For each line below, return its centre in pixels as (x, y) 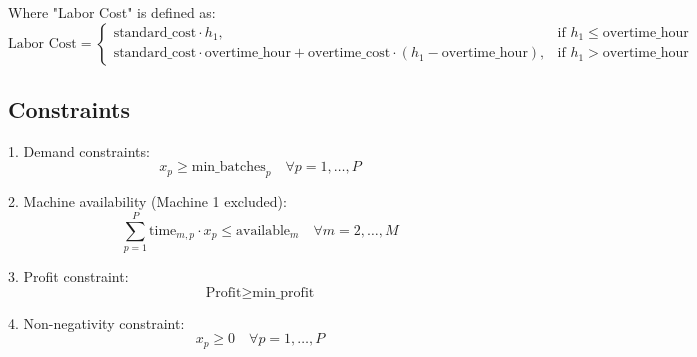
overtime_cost (349, 53)
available (263, 230)
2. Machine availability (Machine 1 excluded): (147, 201)
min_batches (228, 167)
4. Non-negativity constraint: (96, 322)
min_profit (283, 292)
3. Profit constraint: (68, 275)
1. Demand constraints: (79, 150)
